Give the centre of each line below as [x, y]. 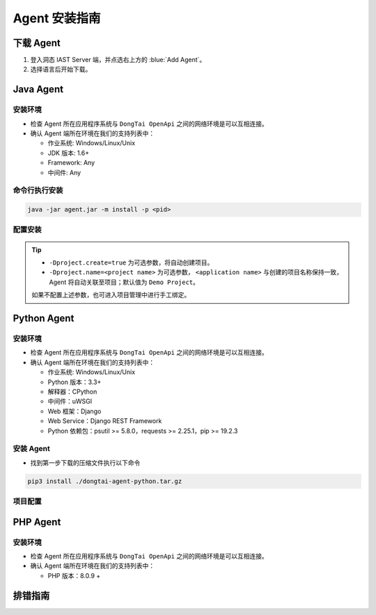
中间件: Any [64, 172]
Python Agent [44, 319]
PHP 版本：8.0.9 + [74, 575]
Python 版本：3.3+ [75, 382]
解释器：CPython [72, 392]
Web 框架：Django [75, 411]
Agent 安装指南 [57, 18]
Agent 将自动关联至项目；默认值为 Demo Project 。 [124, 282]
